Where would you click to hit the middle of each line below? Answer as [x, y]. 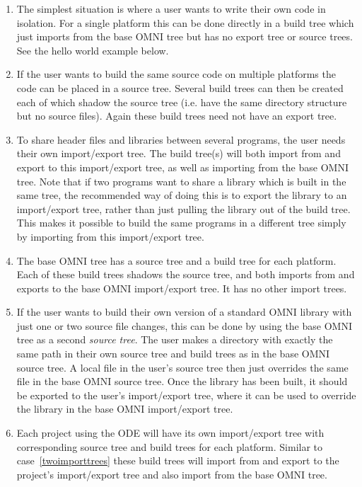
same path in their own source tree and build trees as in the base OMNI [173, 354]
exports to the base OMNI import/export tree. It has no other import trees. [182, 288]
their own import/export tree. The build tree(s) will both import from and [179, 153]
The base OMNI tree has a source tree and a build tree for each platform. [176, 260]
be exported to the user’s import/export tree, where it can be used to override [186, 395]
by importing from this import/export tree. [110, 236]
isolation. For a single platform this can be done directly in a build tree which [185, 22]
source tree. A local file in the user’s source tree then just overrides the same [182, 367]
